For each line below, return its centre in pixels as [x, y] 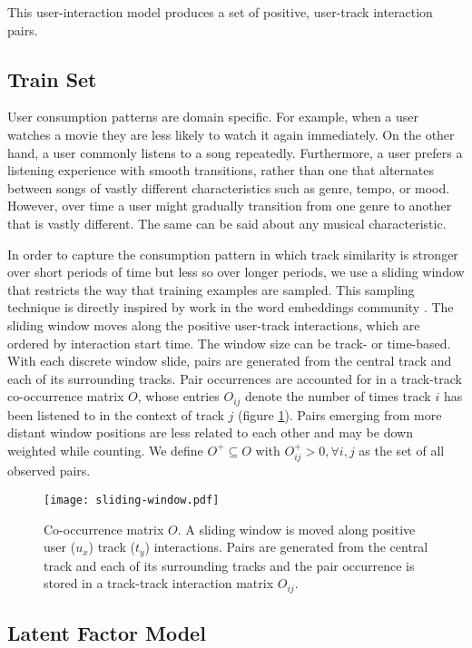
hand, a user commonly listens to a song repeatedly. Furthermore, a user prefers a [235, 152]
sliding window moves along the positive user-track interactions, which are [214, 324]
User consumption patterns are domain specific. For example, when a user [213, 117]
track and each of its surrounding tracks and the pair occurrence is [229, 565]
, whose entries [178, 396]
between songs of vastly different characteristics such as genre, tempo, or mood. [229, 187]
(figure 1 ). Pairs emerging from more [339, 414]
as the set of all [402, 450]
